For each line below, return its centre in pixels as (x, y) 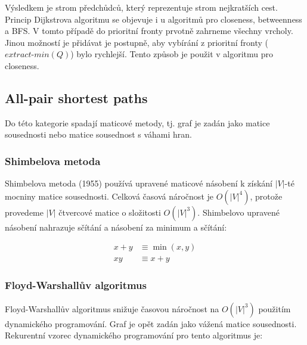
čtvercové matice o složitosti (110, 212)
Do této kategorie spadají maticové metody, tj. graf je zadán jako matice (137, 122)
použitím (275, 308)
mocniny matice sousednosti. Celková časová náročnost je (109, 196)
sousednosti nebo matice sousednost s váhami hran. (99, 134)
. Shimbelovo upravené (239, 212)
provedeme (24, 212)
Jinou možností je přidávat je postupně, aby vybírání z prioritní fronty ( (137, 42)
